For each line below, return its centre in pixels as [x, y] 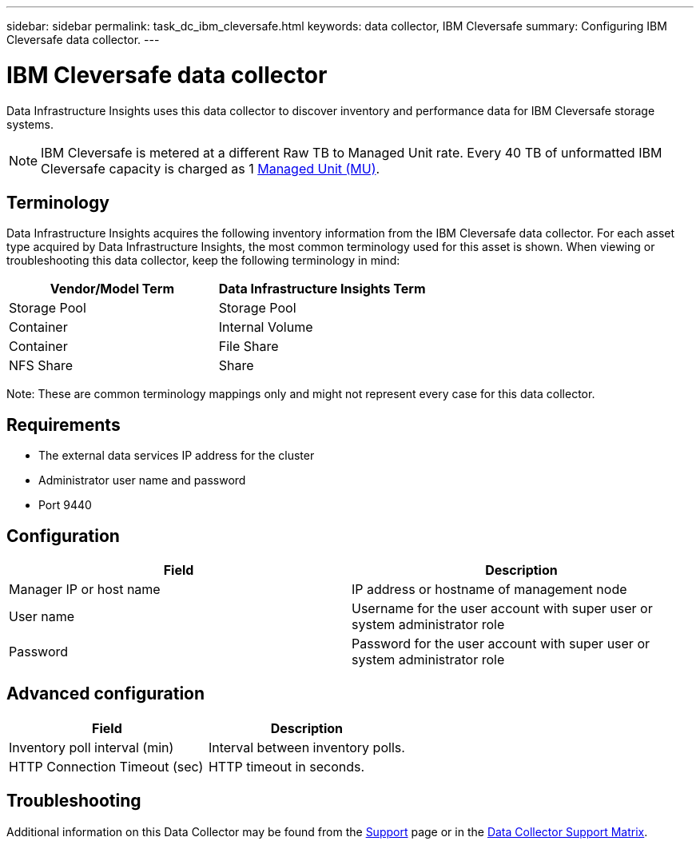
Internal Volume [266, 327]
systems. [30, 124]
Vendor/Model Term [112, 289]
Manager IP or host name [85, 590]
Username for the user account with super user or [502, 609]
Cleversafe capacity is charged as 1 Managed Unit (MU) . [211, 168]
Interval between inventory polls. [306, 747]
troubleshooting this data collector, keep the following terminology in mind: [203, 261]
